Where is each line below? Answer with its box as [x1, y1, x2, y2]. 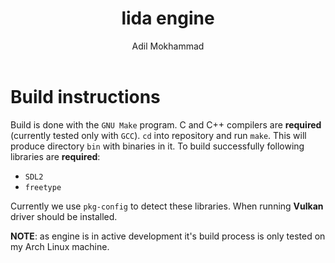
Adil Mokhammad [131, 40, 205, 52]
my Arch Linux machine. [10, 240, 110, 252]
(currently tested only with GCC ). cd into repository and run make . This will [10, 129, 307, 141]
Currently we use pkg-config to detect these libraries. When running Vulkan [10, 200, 324, 212]
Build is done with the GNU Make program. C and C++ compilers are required [10, 118, 322, 131]
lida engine [121, 7, 215, 30]
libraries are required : [10, 150, 101, 162]
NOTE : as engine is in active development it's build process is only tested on [10, 230, 326, 242]
